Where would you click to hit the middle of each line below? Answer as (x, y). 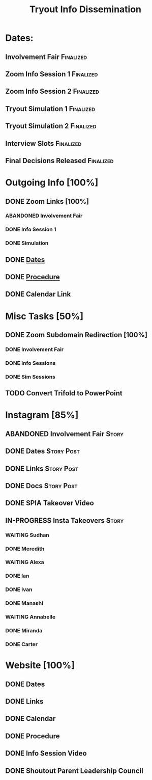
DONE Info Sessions (31, 363)
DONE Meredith (25, 549)
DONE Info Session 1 (31, 229)
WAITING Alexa (25, 562)
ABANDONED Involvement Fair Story (64, 434)
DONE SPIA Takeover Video (50, 503)
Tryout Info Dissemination (85, 9)
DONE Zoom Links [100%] (47, 201)
